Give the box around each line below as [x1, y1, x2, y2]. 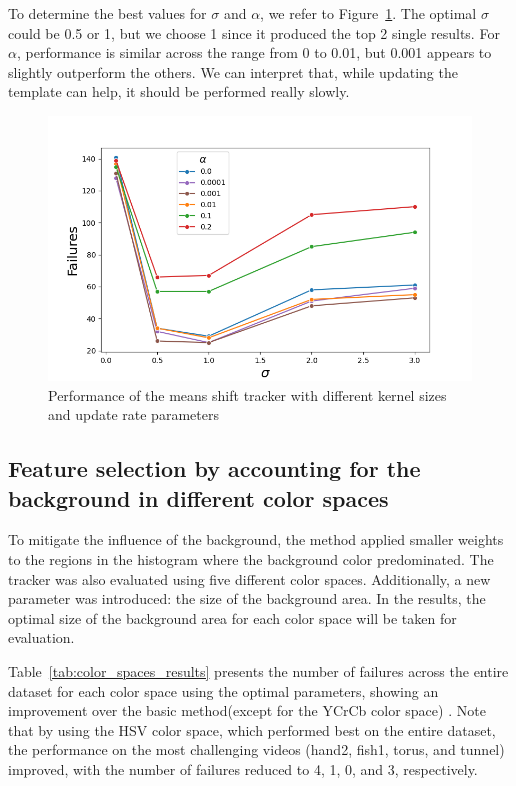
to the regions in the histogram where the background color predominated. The [8, 548, 494, 569]
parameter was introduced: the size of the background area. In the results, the [8, 588, 486, 609]
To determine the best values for [8, 3, 207, 23]
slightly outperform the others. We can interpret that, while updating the [8, 61, 458, 82]
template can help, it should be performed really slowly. [8, 81, 350, 102]
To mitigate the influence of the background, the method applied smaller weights [8, 529, 504, 550]
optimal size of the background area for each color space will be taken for [8, 607, 457, 628]
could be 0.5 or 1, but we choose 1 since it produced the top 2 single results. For [8, 22, 500, 43]
